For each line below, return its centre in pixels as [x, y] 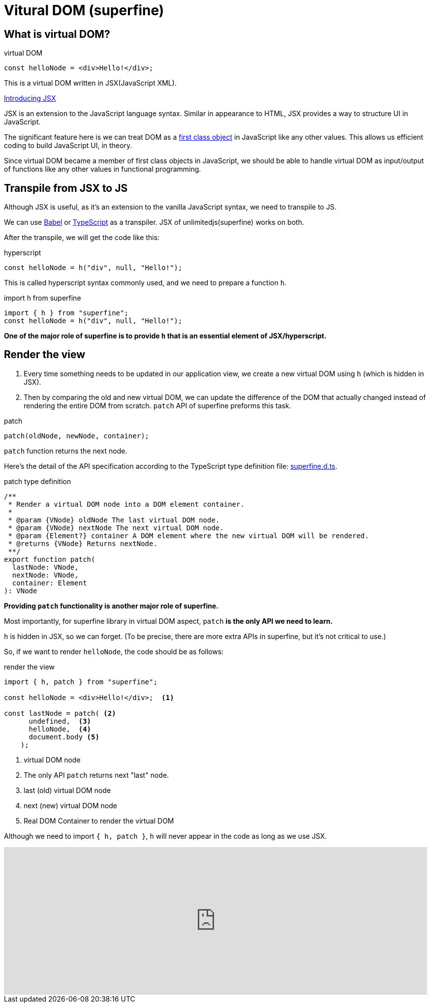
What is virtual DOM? [57, 34]
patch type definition [38, 481]
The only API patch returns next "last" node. [96, 775]
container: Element [49, 583]
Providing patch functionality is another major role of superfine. [111, 606]
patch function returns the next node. [66, 451]
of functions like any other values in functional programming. [103, 169]
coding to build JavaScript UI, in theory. [68, 146]
